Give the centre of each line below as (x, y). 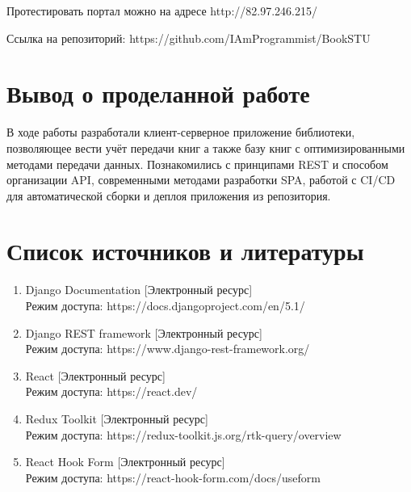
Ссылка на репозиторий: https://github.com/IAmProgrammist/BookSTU (189, 38)
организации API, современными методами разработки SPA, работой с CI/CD (201, 180)
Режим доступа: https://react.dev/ (111, 391)
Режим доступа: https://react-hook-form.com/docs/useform (173, 477)
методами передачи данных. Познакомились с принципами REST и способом (197, 164)
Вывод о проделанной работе (158, 93)
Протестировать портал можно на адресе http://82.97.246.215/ (162, 11)
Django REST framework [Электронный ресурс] (144, 332)
